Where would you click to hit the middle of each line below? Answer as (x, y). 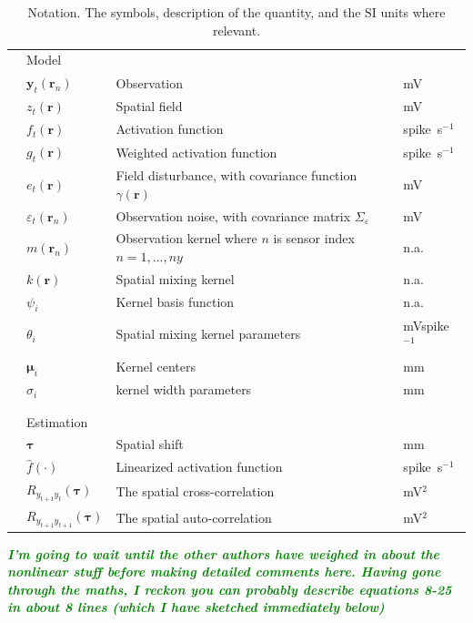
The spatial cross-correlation (195, 490)
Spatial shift (150, 444)
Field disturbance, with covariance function (236, 175)
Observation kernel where (186, 238)
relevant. (236, 30)
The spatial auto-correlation (194, 517)
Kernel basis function (175, 302)
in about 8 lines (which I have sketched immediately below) (196, 607)
